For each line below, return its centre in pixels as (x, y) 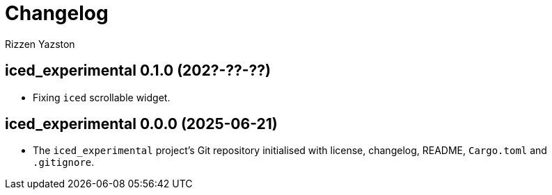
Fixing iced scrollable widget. (102, 97)
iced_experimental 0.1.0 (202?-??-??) (138, 71)
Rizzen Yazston (40, 44)
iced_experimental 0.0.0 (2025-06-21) (141, 124)
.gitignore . (64, 162)
